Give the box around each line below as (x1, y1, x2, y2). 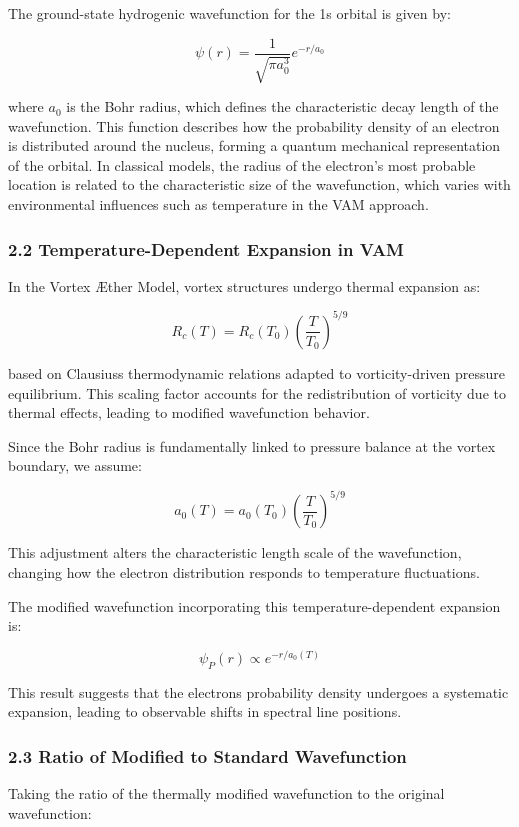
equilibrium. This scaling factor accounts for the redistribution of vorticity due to (8, 382, 506, 403)
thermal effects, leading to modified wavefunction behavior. (8, 402, 370, 423)
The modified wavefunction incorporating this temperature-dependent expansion (8, 595, 501, 616)
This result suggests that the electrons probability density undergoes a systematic (8, 681, 509, 702)
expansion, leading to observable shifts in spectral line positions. (8, 701, 402, 722)
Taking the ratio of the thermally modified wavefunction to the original (8, 783, 445, 804)
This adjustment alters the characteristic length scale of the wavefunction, (8, 542, 462, 563)
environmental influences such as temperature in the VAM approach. (8, 194, 429, 215)
